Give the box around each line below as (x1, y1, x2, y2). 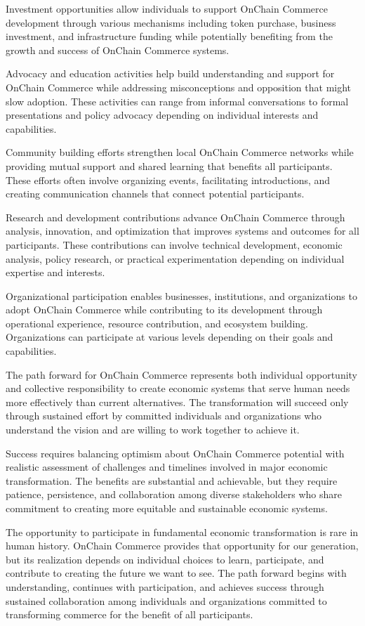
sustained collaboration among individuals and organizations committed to (6, 593, 327, 608)
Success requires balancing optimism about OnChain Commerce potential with (6, 445, 345, 460)
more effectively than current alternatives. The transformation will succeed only (6, 394, 349, 409)
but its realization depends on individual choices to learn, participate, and (6, 552, 324, 566)
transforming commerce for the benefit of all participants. (6, 607, 253, 622)
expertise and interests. (6, 265, 105, 280)
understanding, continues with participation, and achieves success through (6, 579, 324, 594)
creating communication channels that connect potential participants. (6, 186, 305, 201)
